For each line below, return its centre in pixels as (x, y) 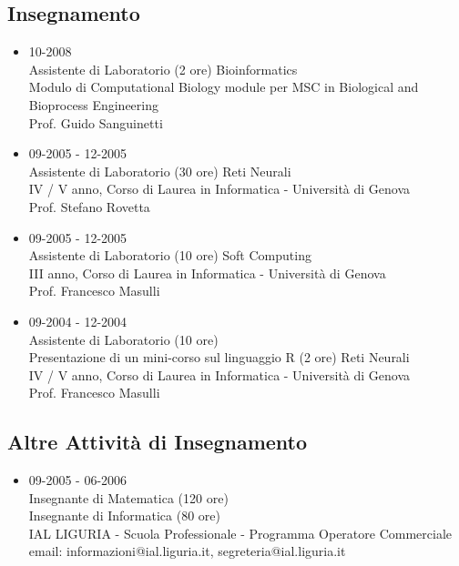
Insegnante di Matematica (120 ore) (128, 497)
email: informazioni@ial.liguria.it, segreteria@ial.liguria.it (187, 551)
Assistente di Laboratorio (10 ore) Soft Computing (170, 255)
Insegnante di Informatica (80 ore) (124, 515)
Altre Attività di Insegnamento (158, 442)
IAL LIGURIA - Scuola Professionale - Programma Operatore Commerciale (240, 533)
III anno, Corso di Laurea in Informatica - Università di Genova (207, 273)
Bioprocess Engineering (93, 104)
